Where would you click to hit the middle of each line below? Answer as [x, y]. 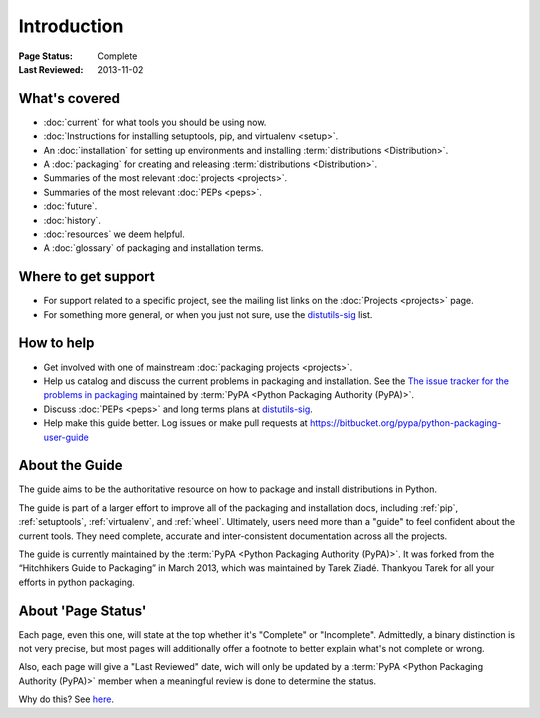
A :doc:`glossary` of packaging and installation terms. [153, 248]
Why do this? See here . [66, 699]
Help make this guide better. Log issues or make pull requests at [176, 423]
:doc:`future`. [70, 206]
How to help [56, 343]
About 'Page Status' [82, 610]
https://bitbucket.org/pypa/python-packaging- [406, 423]
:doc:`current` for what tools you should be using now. [155, 122]
